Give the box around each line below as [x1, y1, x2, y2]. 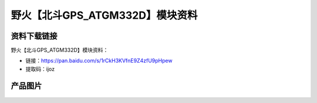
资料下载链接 [11, 31, 58, 41]
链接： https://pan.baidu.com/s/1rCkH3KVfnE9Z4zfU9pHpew [25, 57, 173, 64]
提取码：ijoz [25, 65, 55, 73]
